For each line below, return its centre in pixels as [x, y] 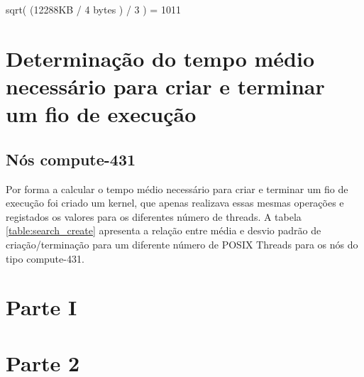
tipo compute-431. [45, 258]
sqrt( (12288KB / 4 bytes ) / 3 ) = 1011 [93, 9]
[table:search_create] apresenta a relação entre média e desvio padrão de [164, 230]
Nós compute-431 [71, 159]
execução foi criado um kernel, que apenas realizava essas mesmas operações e [175, 203]
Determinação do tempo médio [160, 58]
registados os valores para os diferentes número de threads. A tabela [154, 216]
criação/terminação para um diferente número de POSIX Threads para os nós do [182, 244]
